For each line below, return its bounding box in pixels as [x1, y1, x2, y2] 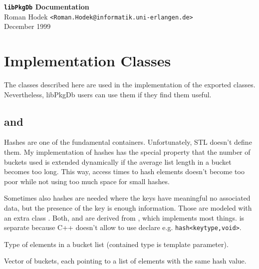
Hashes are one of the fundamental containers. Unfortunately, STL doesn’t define [4, 137, 252, 147]
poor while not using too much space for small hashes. [4, 176, 170, 186]
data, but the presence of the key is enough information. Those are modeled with [4, 202, 252, 213]
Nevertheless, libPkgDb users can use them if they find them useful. [4, 89, 212, 99]
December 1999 [4, 21, 51, 31]
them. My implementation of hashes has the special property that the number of [4, 147, 251, 157]
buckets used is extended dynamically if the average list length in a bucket [4, 156, 232, 167]
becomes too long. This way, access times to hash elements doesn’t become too [4, 166, 245, 177]
